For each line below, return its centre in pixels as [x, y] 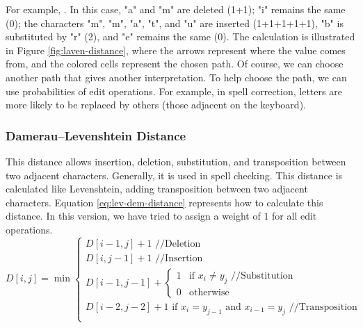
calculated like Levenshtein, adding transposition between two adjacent [157, 189]
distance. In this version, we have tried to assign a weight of [133, 216]
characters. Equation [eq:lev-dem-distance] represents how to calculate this [164, 202]
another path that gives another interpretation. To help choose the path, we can [176, 77]
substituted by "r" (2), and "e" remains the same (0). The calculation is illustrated [180, 36]
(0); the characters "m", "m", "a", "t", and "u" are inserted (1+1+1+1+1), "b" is [175, 23]
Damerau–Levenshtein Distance [96, 135]
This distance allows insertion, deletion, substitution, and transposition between [176, 161]
